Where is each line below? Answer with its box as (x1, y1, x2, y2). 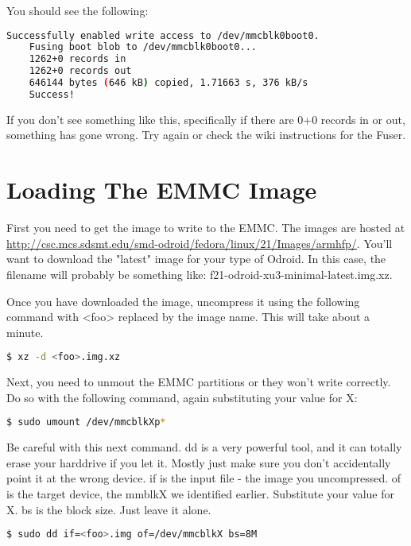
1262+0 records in (29, 53, 126, 65)
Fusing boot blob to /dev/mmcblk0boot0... (29, 41, 257, 53)
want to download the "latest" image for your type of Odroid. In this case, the (6, 250, 386, 267)
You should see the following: (6, 2, 149, 18)
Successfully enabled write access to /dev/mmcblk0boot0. (6, 29, 320, 41)
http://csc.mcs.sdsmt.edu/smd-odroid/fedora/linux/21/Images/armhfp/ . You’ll (6, 234, 393, 251)
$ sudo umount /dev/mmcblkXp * (6, 416, 166, 428)
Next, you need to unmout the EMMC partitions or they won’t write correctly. (6, 374, 391, 390)
